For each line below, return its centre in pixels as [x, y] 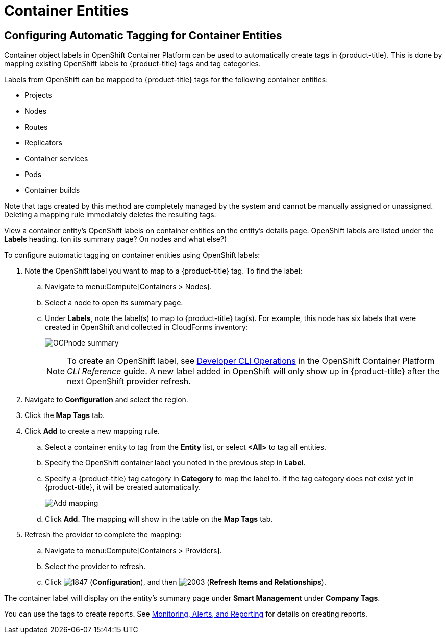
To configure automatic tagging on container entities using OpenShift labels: [132, 255]
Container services [56, 159]
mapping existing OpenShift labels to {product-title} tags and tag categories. [133, 64]
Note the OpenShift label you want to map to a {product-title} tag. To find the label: [164, 271]
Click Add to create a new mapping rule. [92, 431]
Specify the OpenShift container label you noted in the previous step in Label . [175, 463]
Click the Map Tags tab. [65, 415]
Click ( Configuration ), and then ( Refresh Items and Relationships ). [185, 582]
